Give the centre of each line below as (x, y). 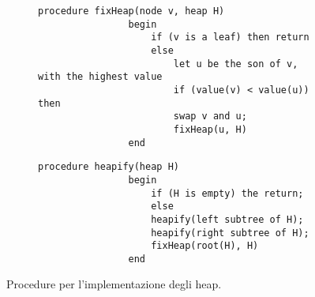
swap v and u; (210, 117)
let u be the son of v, (236, 64)
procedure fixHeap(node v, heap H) (131, 11)
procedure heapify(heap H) (109, 167)
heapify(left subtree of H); (227, 219)
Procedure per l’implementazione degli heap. (114, 284)
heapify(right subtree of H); (230, 233)
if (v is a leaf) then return (230, 38)
